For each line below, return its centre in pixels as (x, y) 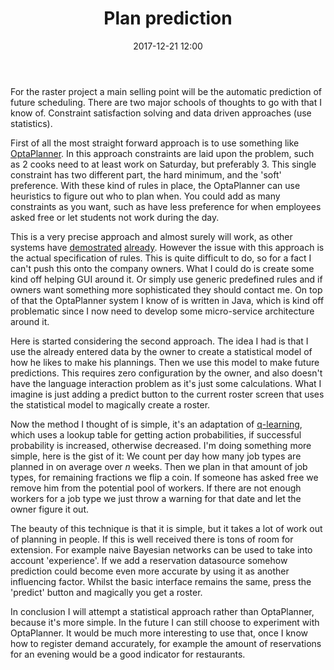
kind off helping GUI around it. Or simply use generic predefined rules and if (166, 279)
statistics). (31, 123)
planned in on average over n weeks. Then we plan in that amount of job (159, 466)
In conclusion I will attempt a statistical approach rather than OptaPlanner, (162, 611)
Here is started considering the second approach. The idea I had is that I (159, 341)
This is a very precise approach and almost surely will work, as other (151, 236)
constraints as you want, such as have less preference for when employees (166, 206)
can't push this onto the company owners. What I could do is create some (162, 268)
